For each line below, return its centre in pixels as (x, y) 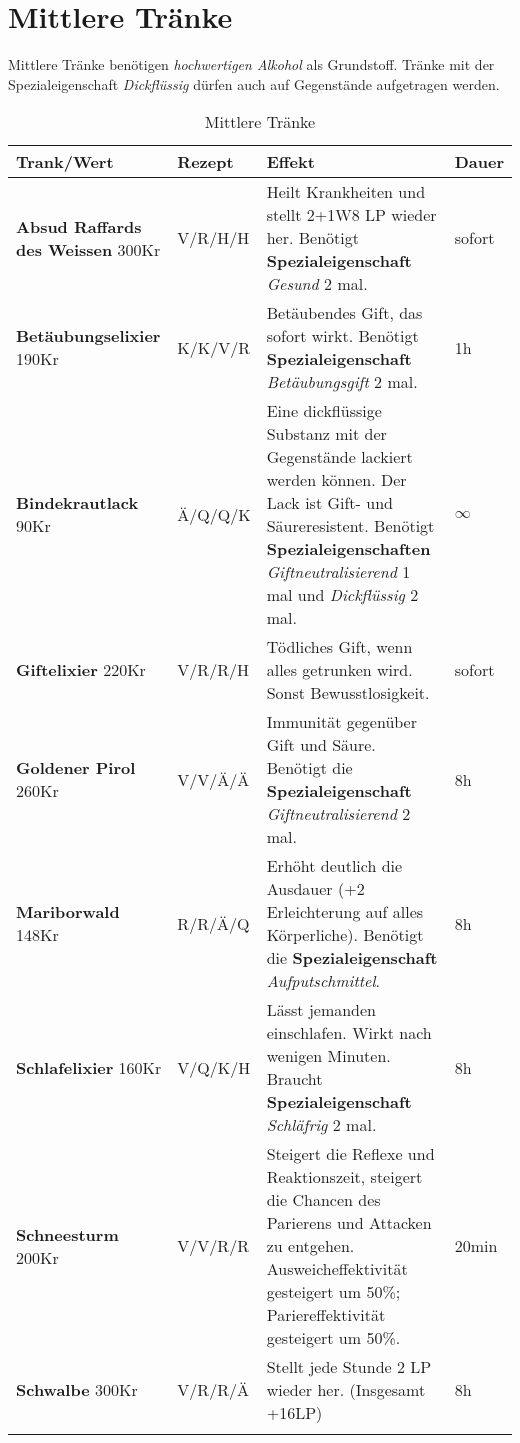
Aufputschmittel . (323, 981)
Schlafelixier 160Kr (89, 1067)
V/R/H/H (213, 238)
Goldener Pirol (76, 768)
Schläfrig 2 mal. (321, 1125)
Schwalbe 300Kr (77, 1390)
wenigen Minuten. (328, 1056)
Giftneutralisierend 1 (338, 572)
